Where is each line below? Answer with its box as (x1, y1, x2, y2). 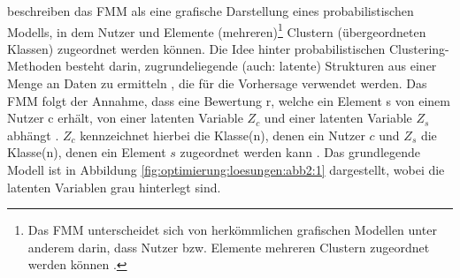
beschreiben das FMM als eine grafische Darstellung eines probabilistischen (7, 2, 414, 19)
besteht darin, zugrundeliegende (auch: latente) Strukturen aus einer (65, 56, 437, 75)
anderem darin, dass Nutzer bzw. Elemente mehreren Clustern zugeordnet (27, 237, 430, 256)
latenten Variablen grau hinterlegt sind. (7, 177, 221, 196)
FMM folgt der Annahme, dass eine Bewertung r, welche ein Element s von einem (7, 91, 450, 109)
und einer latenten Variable (264, 109, 412, 127)
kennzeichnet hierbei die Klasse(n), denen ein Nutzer (80, 125, 365, 144)
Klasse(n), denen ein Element (7, 143, 166, 162)
